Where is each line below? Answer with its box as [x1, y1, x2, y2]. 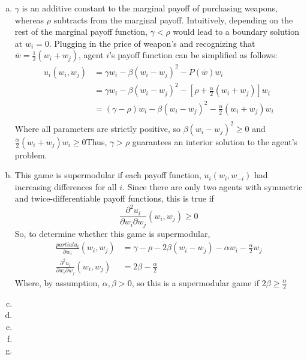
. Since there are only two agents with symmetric [122, 180, 303, 193]
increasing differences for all [14, 180, 117, 193]
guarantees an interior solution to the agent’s [132, 135, 298, 148]
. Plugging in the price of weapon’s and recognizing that [49, 37, 255, 49]
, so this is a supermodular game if [131, 276, 259, 289]
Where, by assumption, [14, 276, 100, 289]
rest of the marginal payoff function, [14, 25, 148, 38]
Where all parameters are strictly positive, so [14, 122, 181, 134]
